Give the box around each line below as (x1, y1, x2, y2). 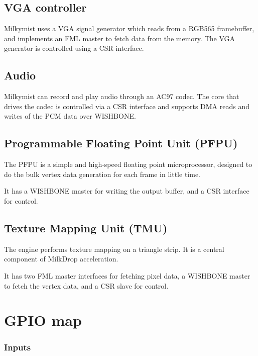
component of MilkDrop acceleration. (4, 253, 118, 264)
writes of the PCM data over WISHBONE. (4, 111, 136, 121)
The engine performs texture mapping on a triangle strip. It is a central (4, 243, 224, 254)
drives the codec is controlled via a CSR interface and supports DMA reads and (4, 101, 250, 111)
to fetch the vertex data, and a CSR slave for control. (4, 280, 169, 291)
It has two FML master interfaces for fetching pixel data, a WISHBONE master (4, 270, 250, 281)
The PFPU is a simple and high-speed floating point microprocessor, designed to (4, 159, 252, 169)
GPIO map (4, 310, 82, 330)
